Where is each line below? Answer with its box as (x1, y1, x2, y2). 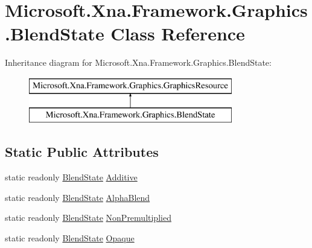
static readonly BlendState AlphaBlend (5, 191, 150, 203)
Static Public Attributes (5, 142, 159, 161)
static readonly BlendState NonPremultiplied (5, 211, 171, 224)
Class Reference (110, 21, 245, 46)
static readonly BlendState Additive (5, 171, 138, 183)
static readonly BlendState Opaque (5, 232, 135, 244)
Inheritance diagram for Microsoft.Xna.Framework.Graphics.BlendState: (5, 56, 272, 69)
